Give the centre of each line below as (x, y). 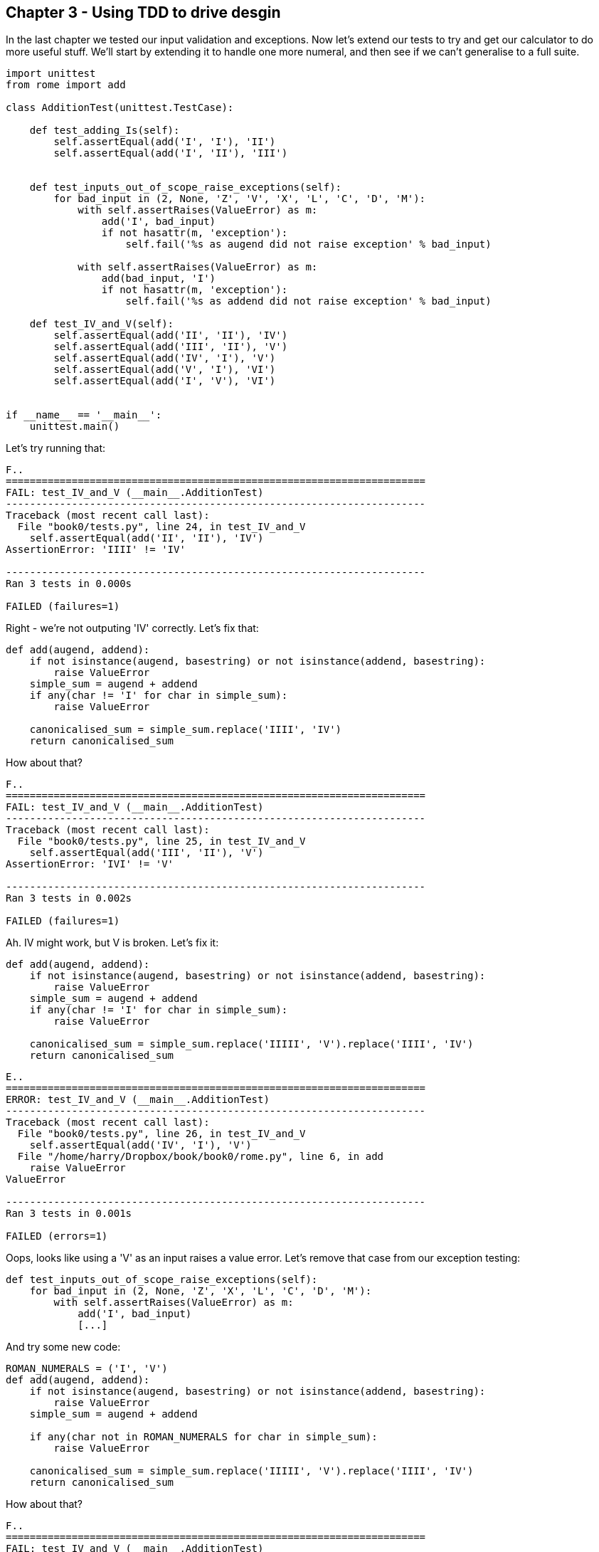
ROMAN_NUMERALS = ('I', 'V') (87, 1369)
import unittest (51, 74)
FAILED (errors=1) (57, 1236)
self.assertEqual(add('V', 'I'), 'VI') (165, 370)
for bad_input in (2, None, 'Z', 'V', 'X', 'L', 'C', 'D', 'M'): (240, 199)
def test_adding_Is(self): (105, 131)
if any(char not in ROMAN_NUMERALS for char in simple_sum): (203, 1437)
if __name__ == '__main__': (84, 415)
